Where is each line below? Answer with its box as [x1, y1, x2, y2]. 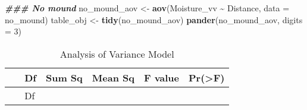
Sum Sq [45, 70, 83, 84]
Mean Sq [92, 70, 134, 84]
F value [143, 70, 180, 84]
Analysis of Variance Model [59, 46, 174, 61]
